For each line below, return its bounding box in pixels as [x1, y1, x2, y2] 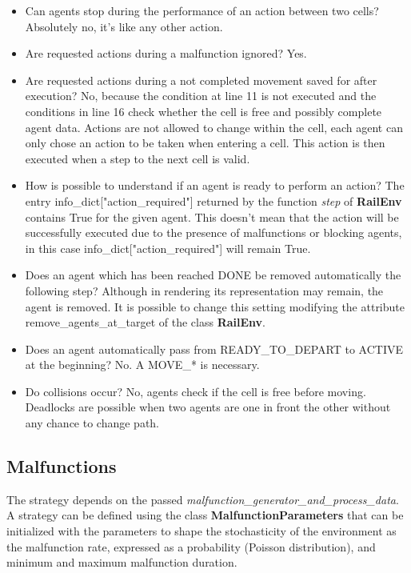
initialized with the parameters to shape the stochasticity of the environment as [6, 523, 397, 539]
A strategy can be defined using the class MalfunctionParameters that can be [6, 507, 404, 523]
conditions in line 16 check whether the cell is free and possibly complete [25, 102, 382, 119]
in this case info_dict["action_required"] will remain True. [25, 239, 311, 256]
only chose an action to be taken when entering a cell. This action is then [25, 134, 385, 151]
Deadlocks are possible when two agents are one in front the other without [25, 399, 391, 415]
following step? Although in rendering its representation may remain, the [25, 282, 384, 299]
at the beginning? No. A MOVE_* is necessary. [25, 356, 260, 373]
